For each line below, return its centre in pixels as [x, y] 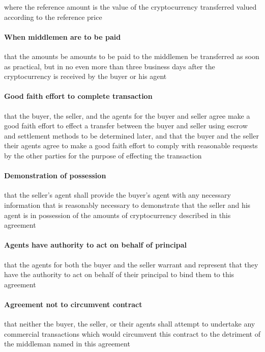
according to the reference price [53, 17]
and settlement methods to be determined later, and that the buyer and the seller [131, 135]
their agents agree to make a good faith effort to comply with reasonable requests [131, 145]
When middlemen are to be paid [63, 36]
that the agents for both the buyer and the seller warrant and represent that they [131, 264]
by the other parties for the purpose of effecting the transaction [103, 155]
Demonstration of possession [55, 175]
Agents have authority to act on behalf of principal [96, 245]
